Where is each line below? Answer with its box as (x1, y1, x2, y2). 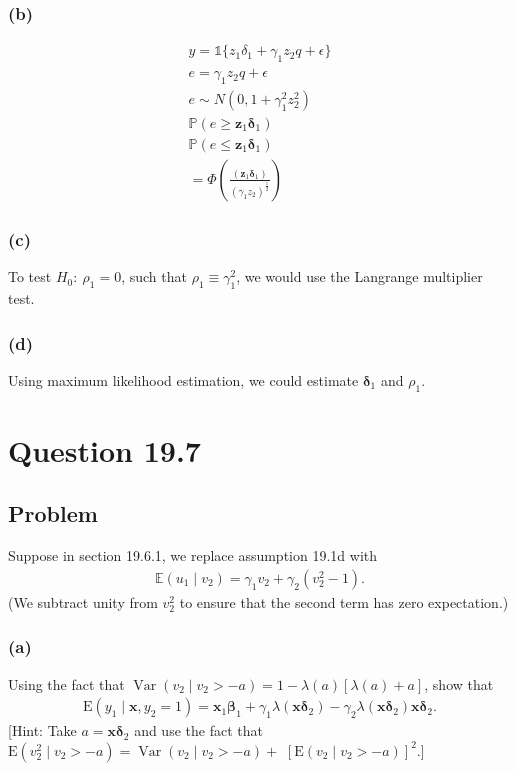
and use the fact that (134, 720, 263, 741)
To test (8, 266, 52, 287)
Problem (8, 498, 98, 529)
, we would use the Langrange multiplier (236, 266, 483, 287)
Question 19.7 (8, 429, 201, 470)
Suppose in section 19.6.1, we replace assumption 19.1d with (8, 545, 378, 566)
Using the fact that (8, 673, 125, 694)
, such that (121, 266, 187, 287)
